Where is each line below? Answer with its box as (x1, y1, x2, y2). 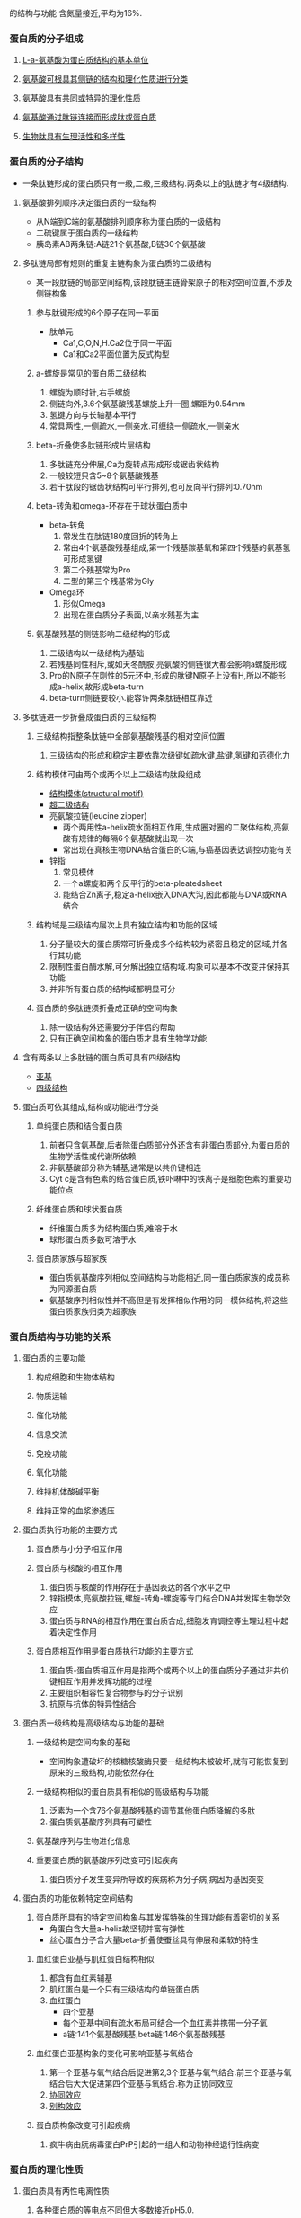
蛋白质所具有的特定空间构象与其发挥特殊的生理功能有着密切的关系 (35, 1912, 280, 1922)
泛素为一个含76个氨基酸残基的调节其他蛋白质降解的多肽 (49, 1805, 256, 1815)
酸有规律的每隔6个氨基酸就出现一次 (62, 832, 194, 843)
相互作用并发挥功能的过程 (57, 1675, 153, 1687)
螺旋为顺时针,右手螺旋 (49, 386, 131, 397)
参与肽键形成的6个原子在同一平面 (35, 306, 160, 317)
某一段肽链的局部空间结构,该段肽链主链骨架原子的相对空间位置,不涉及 (35, 277, 293, 288)
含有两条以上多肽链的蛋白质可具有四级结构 (22, 1051, 181, 1062)
